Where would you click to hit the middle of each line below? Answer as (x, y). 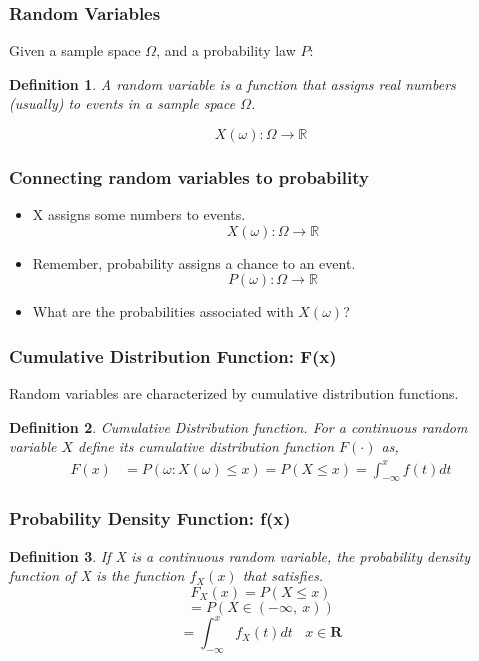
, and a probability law (226, 50)
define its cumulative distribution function (206, 446)
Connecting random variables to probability (189, 176)
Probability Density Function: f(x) (150, 518)
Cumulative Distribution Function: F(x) (173, 355)
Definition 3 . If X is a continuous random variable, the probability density (239, 555)
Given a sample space (75, 50)
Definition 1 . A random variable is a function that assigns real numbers (232, 83)
